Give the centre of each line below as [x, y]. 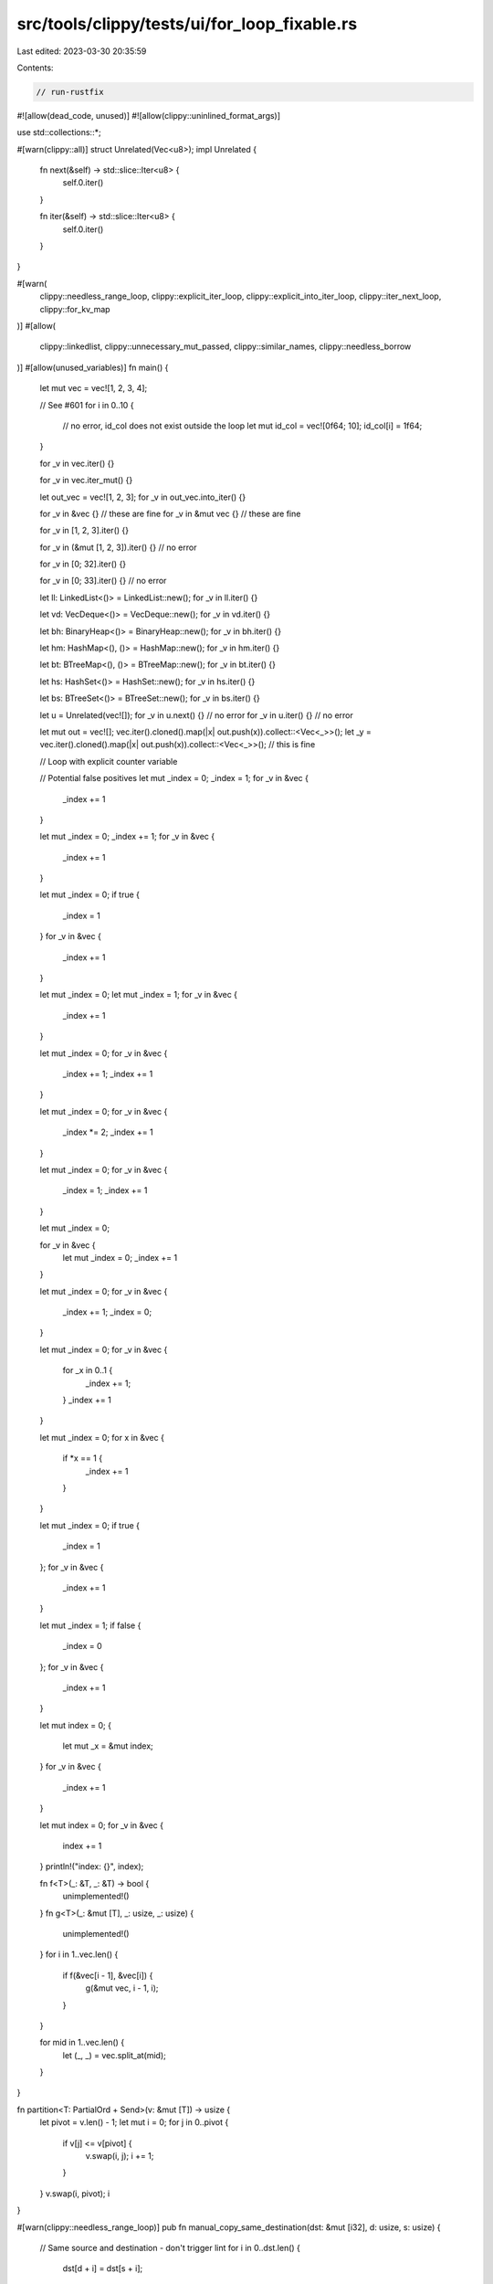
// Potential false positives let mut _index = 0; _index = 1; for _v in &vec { [174, 778]
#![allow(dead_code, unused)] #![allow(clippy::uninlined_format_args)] [149, 115]
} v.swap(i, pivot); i [75, 2194]
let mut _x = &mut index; [108, 1746]
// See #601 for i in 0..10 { [87, 405]
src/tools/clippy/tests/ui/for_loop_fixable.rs [187, 24]
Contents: [35, 68]
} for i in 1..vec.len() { [79, 1954]
